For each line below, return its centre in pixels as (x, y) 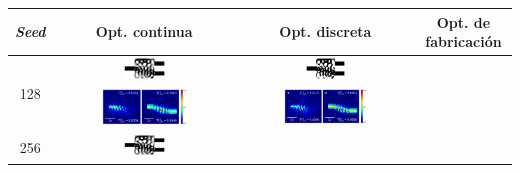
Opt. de (463, 21)
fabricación (463, 41)
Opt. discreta (325, 31)
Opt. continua (144, 31)
